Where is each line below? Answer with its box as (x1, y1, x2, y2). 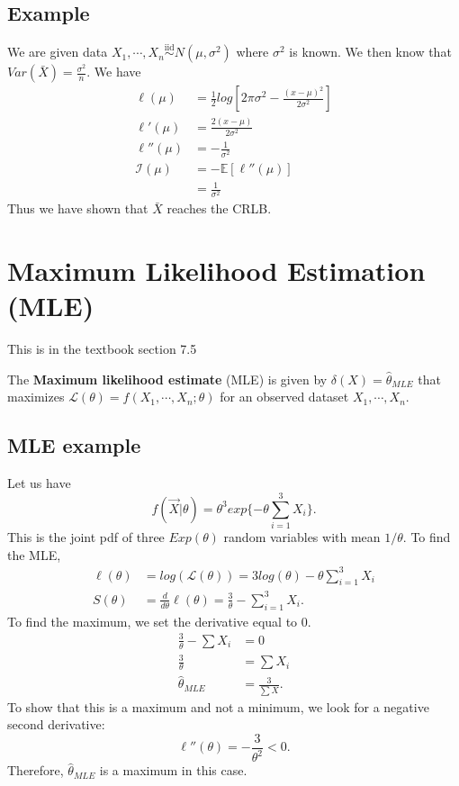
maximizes (7, 387, 65, 406)
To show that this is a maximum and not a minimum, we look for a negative (7, 697, 429, 716)
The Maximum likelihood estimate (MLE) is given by (7, 369, 328, 388)
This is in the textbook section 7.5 (7, 339, 197, 358)
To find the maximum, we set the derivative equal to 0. (7, 611, 311, 630)
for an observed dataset (220, 387, 349, 406)
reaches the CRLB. (166, 199, 272, 218)
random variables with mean (223, 527, 381, 546)
